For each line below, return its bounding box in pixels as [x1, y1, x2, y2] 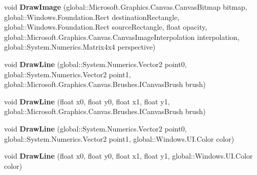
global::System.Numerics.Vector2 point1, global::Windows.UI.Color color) [4, 133, 234, 144]
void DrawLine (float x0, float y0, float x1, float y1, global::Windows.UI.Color [4, 150, 253, 161]
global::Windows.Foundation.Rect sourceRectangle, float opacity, [4, 21, 207, 32]
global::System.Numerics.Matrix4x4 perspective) [4, 41, 156, 52]
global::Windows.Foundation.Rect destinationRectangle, [4, 11, 180, 22]
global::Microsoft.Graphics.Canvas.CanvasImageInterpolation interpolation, [4, 31, 240, 42]
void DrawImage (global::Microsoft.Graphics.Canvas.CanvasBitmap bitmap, [4, 2, 247, 12]
